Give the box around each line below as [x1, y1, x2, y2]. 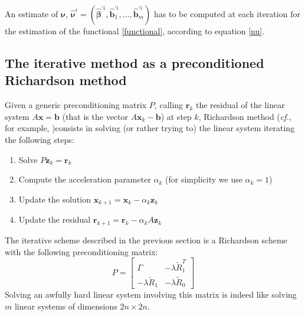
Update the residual [18, 213, 91, 226]
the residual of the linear [195, 99, 285, 111]
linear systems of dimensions [14, 299, 117, 312]
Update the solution [18, 193, 91, 205]
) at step [160, 110, 192, 122]
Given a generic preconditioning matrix [5, 99, 147, 111]
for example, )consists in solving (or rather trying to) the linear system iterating [5, 122, 295, 134]
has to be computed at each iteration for [154, 8, 300, 19]
